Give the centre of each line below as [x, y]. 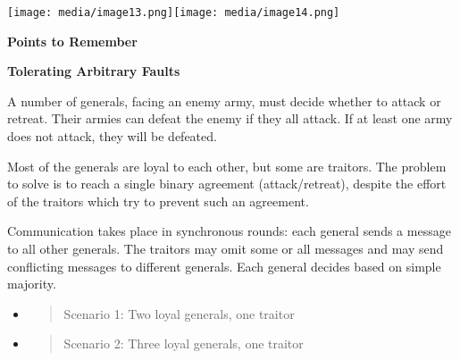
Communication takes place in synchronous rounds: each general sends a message [229, 231]
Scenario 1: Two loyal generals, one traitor [179, 313]
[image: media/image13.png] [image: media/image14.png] [174, 13]
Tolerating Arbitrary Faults [94, 71]
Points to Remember [72, 41]
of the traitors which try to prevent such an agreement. [158, 201]
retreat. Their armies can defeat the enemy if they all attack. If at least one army [230, 118]
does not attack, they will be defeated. [112, 136]
